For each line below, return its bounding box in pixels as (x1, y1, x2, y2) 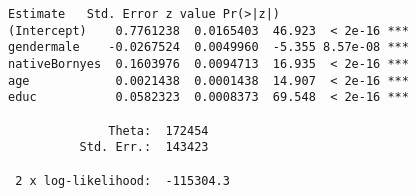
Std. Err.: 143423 (79, 140, 209, 155)
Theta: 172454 (108, 123, 209, 138)
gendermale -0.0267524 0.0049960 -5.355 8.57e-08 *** (8, 40, 409, 55)
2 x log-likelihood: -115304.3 (15, 173, 230, 188)
